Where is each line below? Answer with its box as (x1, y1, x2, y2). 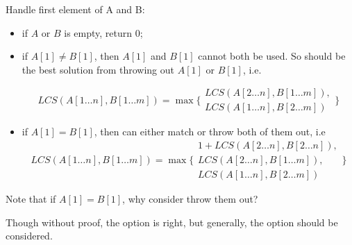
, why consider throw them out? (122, 192, 258, 206)
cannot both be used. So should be (198, 49, 346, 63)
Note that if (6, 192, 56, 206)
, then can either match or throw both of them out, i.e (94, 124, 326, 139)
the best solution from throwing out (22, 62, 174, 76)
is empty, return (64, 25, 133, 40)
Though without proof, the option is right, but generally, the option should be (6, 214, 338, 229)
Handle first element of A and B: (6, 2, 145, 16)
